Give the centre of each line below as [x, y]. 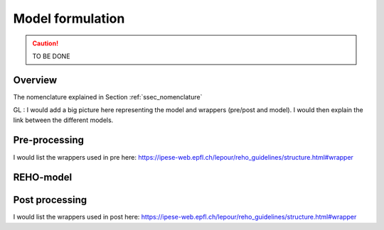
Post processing [50, 200]
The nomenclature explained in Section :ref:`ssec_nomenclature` [108, 97]
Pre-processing [49, 140]
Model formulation [69, 18]
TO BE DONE [51, 56]
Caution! [46, 43]
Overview [35, 80]
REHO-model [43, 177]
